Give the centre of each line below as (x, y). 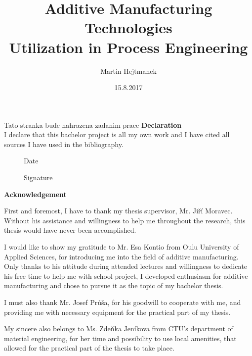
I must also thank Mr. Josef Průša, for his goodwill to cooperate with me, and (123, 302)
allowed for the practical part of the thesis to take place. (89, 348)
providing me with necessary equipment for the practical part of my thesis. (117, 312)
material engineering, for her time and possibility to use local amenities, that (120, 338)
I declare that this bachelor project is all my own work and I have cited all (117, 134)
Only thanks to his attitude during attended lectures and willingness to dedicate (126, 266)
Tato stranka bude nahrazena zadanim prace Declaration (93, 125)
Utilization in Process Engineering (128, 47)
